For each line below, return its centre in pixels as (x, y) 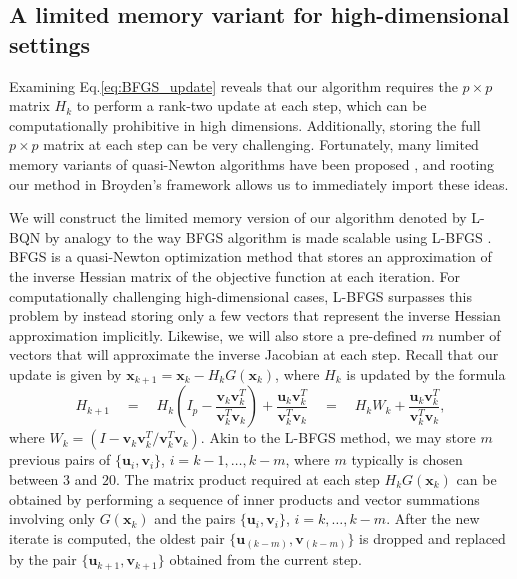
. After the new (433, 518)
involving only (52, 518)
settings (50, 43)
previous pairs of (60, 459)
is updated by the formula (426, 373)
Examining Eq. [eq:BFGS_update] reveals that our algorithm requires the (233, 85)
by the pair (43, 559)
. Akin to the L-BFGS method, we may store (338, 437)
